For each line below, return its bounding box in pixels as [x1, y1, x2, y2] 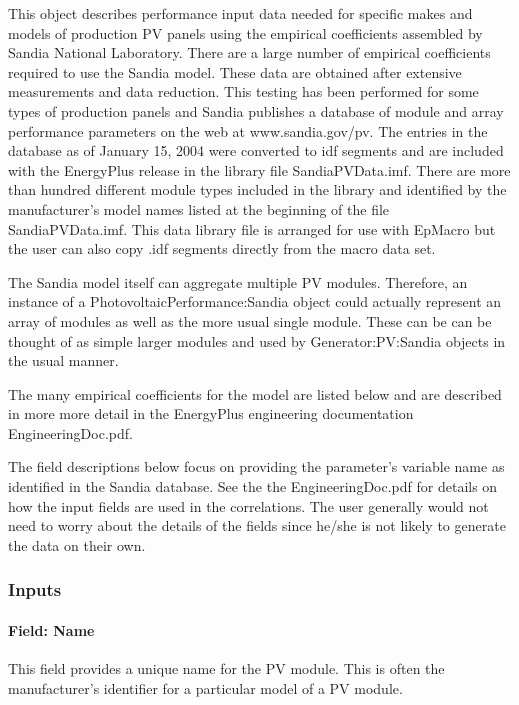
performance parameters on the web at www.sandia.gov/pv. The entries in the [8, 120, 488, 141]
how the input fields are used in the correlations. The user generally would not [8, 495, 489, 516]
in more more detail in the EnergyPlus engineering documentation [8, 403, 414, 424]
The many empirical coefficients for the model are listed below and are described [8, 383, 502, 404]
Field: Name [8, 619, 95, 640]
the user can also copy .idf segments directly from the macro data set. [8, 238, 436, 259]
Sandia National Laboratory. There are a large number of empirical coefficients [8, 42, 491, 63]
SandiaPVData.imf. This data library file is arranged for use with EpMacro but [8, 218, 496, 239]
